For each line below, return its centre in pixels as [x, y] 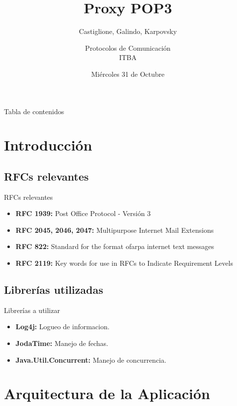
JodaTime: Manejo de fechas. [62, 343]
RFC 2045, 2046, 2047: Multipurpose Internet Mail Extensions [115, 230]
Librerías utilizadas [54, 290]
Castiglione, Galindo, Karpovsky [128, 31]
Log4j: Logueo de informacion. [62, 327]
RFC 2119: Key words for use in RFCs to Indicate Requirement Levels [124, 263]
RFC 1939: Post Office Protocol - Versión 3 [83, 213]
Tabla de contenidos [34, 111]
